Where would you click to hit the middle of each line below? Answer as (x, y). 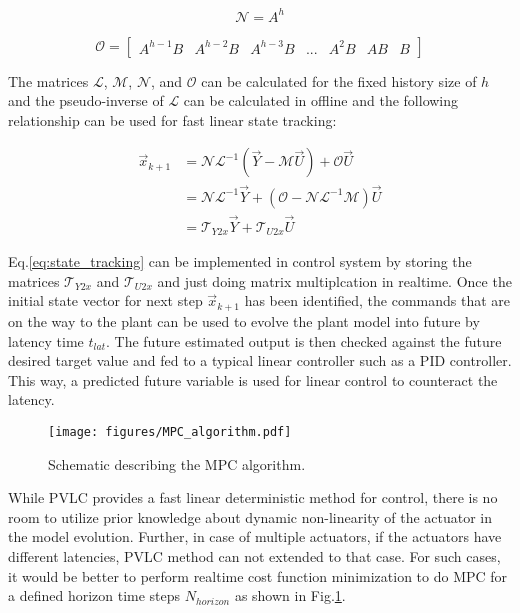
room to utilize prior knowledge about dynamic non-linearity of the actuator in (250, 516)
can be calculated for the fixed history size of (339, 80)
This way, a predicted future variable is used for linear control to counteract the (253, 379)
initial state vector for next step (105, 300)
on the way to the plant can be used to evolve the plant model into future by (244, 320)
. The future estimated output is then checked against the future (304, 340)
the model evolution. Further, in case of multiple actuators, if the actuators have (255, 536)
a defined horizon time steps (94, 595)
